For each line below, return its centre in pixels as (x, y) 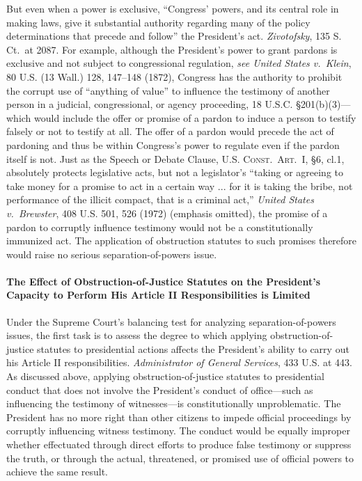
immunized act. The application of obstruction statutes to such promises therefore (182, 240)
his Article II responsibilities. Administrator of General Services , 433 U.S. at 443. (179, 362)
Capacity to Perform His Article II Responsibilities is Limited (158, 295)
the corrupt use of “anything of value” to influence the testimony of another (168, 90)
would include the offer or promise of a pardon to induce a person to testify (195, 117)
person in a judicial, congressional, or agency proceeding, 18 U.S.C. (150, 104)
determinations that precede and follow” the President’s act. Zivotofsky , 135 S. (174, 36)
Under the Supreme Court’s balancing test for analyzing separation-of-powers (171, 321)
